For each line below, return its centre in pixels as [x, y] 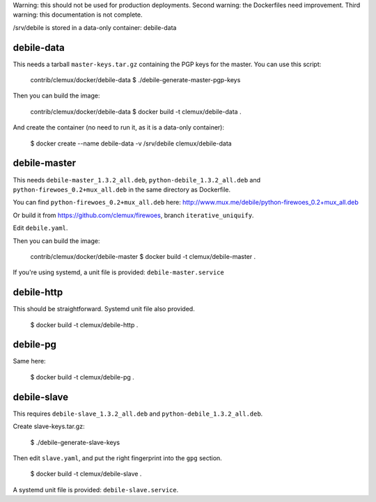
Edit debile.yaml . [40, 228]
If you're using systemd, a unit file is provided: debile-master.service [118, 272]
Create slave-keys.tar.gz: [49, 426]
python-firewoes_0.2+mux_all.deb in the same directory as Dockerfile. [122, 189]
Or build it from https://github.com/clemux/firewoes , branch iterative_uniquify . [133, 215]
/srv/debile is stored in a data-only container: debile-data [95, 27]
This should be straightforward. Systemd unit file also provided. [104, 309]
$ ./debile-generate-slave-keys [75, 442]
